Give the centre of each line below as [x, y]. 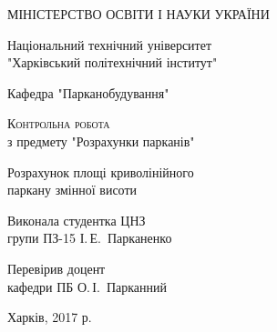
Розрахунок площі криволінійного [101, 171]
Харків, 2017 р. [50, 317]
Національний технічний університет [110, 44]
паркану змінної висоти [72, 190]
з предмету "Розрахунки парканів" [101, 141]
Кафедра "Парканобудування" [88, 92]
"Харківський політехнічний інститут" [113, 62]
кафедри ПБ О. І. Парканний [87, 286]
